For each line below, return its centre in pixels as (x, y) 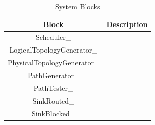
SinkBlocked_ (54, 113)
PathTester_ (53, 87)
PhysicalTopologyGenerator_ (54, 62)
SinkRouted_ (53, 100)
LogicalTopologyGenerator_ (53, 50)
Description (127, 24)
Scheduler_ (54, 37)
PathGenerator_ (53, 75)
